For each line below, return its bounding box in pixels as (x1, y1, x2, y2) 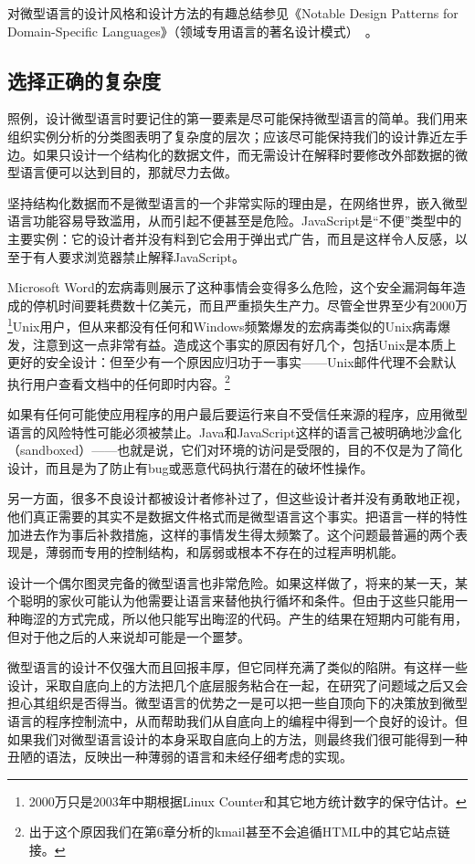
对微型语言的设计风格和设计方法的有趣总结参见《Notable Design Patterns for (7, 4, 459, 22)
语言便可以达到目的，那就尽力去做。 (19, 163, 237, 182)
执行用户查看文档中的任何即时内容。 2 (7, 371, 230, 393)
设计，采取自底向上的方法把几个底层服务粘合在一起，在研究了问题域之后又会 (7, 675, 468, 694)
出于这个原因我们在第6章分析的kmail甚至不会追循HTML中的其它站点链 (28, 822, 450, 841)
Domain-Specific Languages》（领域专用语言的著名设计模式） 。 (7, 21, 378, 40)
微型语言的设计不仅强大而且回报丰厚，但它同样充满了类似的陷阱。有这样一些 (7, 658, 468, 677)
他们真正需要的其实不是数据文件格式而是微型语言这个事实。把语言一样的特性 (7, 506, 468, 525)
